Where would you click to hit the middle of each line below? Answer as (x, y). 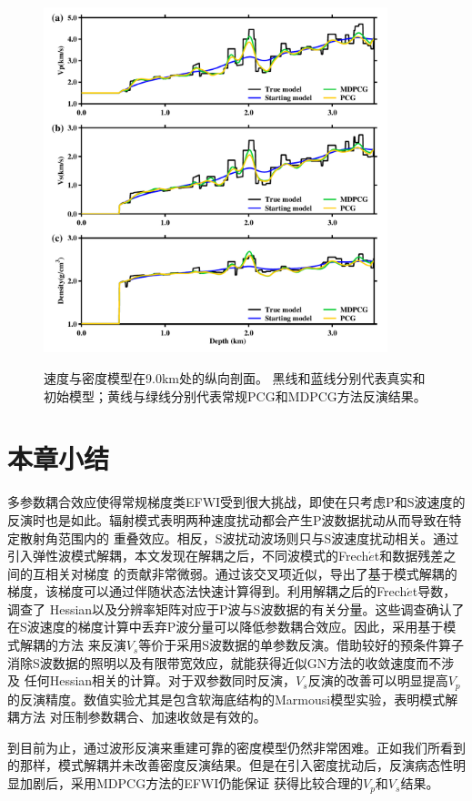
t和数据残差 (409, 556)
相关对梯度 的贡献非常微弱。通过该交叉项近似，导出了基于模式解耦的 (251, 573)
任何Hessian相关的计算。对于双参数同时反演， (160, 680)
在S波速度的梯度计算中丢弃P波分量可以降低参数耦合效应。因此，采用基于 (226, 627)
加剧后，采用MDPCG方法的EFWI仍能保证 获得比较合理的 (191, 783)
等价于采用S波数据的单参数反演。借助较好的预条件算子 (301, 645)
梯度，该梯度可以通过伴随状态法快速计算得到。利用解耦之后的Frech (207, 591)
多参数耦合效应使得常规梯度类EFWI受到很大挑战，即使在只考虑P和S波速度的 (236, 502)
